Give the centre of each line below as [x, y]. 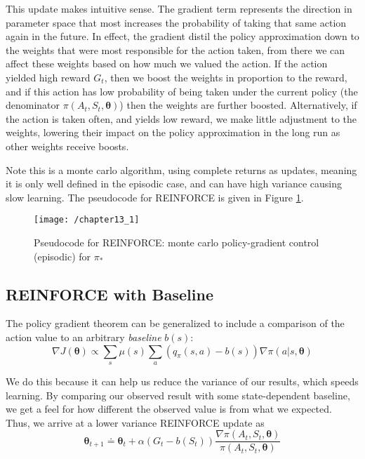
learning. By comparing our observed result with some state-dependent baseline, [178, 395]
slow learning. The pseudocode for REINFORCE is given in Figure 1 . [155, 197]
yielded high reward [48, 77]
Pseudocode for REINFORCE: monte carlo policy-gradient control [177, 242]
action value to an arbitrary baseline [84, 337]
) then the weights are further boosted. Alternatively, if [238, 105]
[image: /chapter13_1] [87, 220]
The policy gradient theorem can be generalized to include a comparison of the [175, 323]
